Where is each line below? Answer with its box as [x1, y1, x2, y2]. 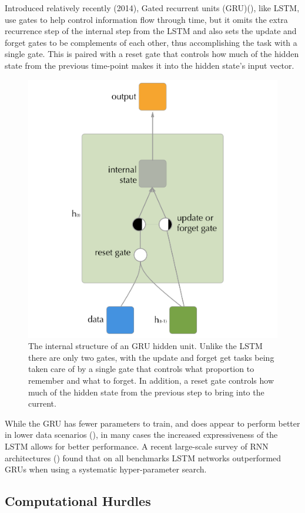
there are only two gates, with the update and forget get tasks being [28, 351, 274, 363]
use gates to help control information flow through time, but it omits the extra [5, 13, 288, 25]
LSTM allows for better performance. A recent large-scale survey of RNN [5, 440, 269, 452]
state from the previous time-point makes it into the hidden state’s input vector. [5, 59, 294, 71]
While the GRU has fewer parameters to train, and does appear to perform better [5, 417, 300, 429]
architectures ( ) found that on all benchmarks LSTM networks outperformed [5, 451, 281, 464]
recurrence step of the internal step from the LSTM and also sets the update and [5, 25, 297, 37]
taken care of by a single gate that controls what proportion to [28, 363, 254, 375]
